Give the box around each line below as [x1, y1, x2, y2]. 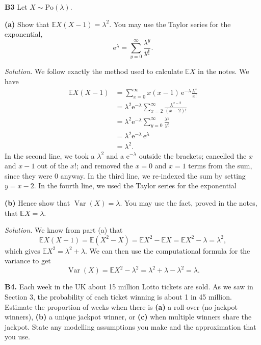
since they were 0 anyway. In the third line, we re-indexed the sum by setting [5, 170, 246, 181]
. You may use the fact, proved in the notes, [120, 197, 257, 208]
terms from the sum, [188, 160, 252, 171]
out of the [37, 160, 68, 171]
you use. [5, 331, 30, 342]
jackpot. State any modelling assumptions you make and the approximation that [5, 321, 256, 332]
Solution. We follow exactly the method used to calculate [5, 66, 183, 77]
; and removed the [76, 160, 133, 171]
